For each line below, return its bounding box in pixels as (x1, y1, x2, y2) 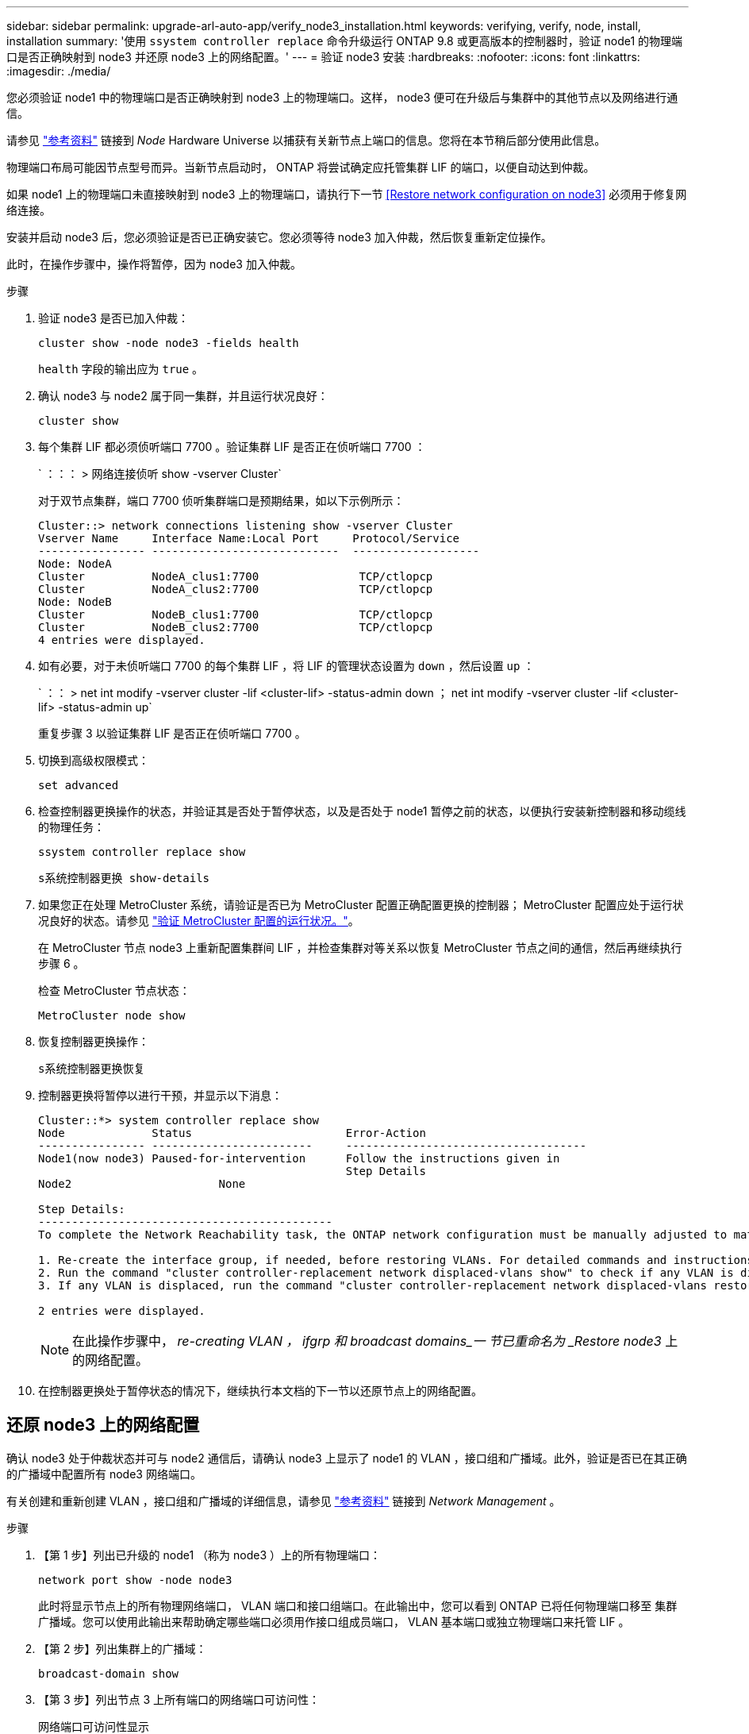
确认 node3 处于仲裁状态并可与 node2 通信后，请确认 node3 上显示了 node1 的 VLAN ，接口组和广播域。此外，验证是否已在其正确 (6, 1451, 687, 1465)
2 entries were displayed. (38, 1304, 205, 1317)
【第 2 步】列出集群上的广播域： (38, 1641, 207, 1655)
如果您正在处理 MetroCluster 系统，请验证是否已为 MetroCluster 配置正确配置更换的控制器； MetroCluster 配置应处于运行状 (38, 898, 684, 911)
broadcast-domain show (38, 1667, 179, 1680)
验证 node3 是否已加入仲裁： (38, 311, 189, 325)
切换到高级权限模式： (38, 753, 149, 767)
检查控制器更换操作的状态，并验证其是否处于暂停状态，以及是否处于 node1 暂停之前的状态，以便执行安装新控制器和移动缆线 (38, 804, 686, 818)
